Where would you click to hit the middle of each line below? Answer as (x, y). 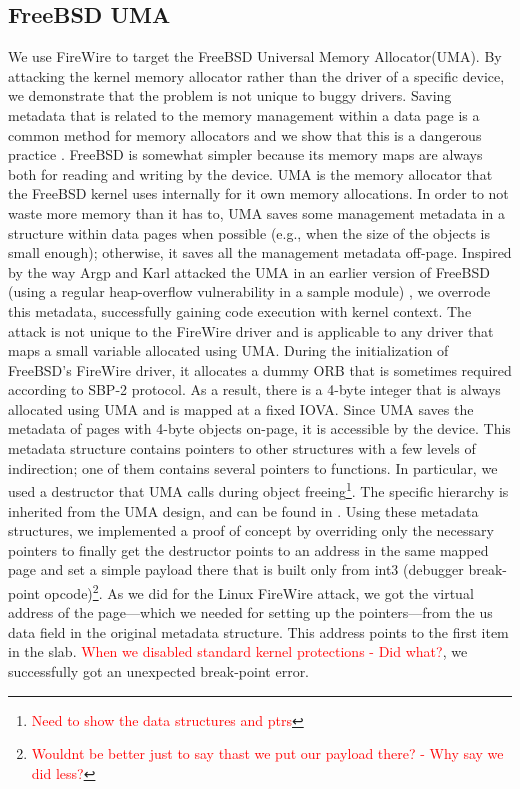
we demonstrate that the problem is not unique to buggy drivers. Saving (230, 95)
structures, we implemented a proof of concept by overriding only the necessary (251, 530)
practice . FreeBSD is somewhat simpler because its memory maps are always (245, 154)
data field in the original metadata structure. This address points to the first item (258, 631)
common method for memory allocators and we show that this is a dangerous (245, 134)
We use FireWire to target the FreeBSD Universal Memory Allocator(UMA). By (255, 56)
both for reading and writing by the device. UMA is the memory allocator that (250, 173)
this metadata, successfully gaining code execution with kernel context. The (240, 310)
